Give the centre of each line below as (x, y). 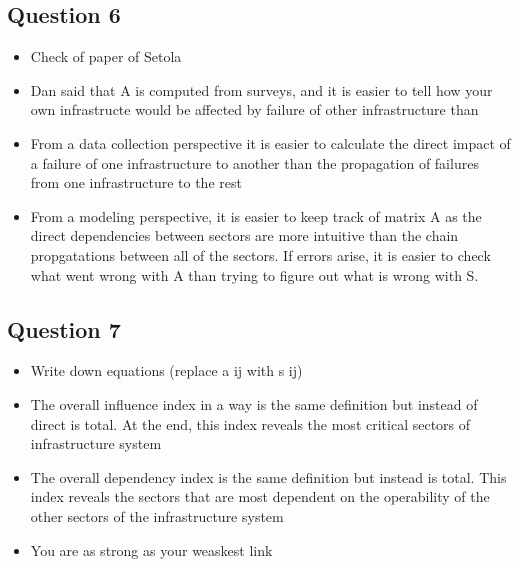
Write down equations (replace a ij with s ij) (166, 370)
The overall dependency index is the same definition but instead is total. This (268, 476)
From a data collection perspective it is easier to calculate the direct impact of (270, 142)
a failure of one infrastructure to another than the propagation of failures (254, 162)
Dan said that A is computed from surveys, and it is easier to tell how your (261, 89)
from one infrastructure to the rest (136, 182)
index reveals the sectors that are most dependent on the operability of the (260, 496)
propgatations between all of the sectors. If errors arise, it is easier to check (260, 254)
